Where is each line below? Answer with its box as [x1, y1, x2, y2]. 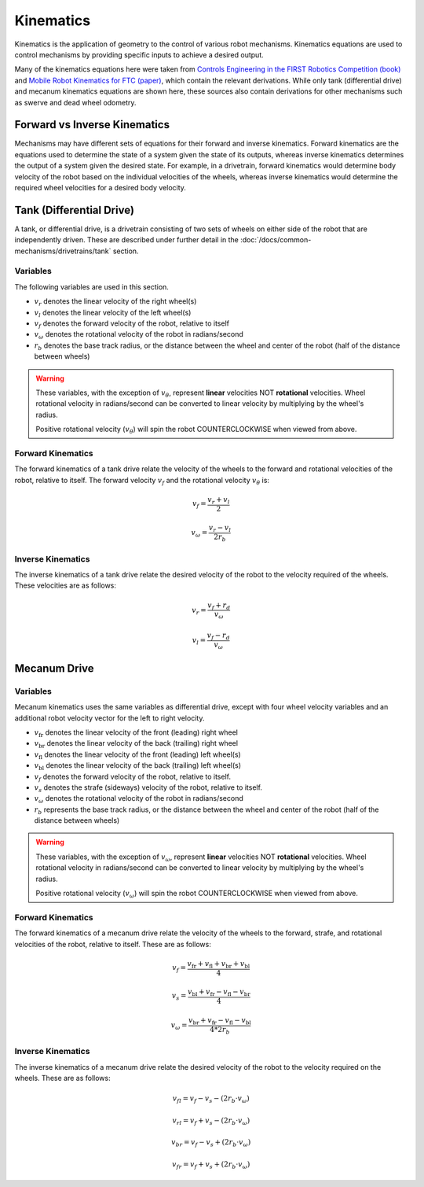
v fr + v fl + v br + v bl [187, 959, 250, 970]
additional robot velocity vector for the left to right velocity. [14, 713, 205, 723]
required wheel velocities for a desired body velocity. [14, 182, 186, 192]
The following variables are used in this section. [14, 282, 169, 291]
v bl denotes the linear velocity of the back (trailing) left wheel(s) [34, 761, 242, 772]
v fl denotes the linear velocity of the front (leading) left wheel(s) [34, 750, 241, 761]
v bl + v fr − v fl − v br [187, 987, 250, 998]
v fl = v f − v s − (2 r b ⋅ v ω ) [172, 1094, 250, 1104]
